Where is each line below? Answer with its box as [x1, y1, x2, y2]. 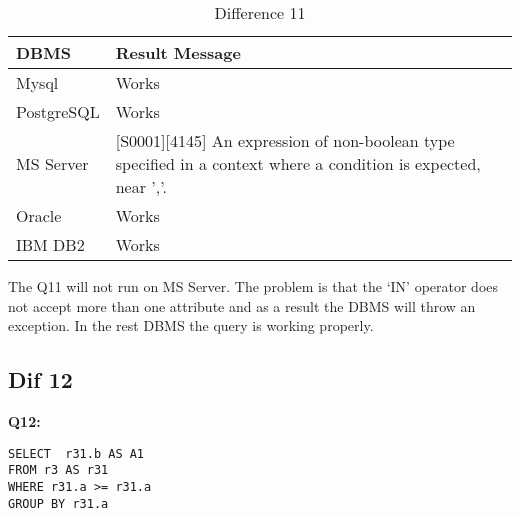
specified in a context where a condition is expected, [115, 152, 481, 175]
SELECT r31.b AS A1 [8, 446, 145, 461]
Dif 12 [8, 364, 73, 395]
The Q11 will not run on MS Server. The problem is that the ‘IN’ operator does [8, 276, 499, 296]
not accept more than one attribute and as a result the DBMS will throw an [8, 295, 476, 316]
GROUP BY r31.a [8, 496, 109, 511]
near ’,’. [115, 175, 167, 198]
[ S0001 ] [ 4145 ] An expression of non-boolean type [115, 129, 455, 152]
